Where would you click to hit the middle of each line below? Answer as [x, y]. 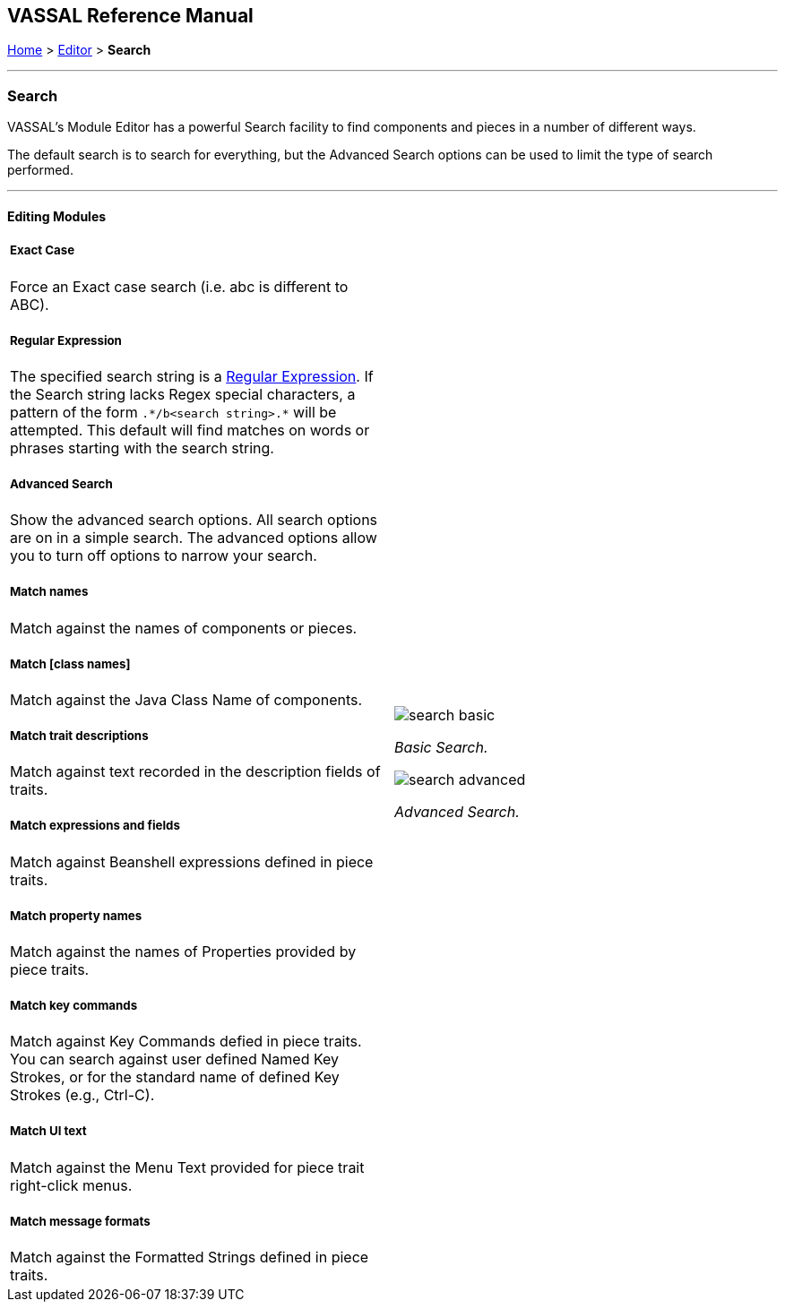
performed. [40, 170]
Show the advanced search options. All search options [194, 520]
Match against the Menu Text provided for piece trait [187, 1167]
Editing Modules [57, 216]
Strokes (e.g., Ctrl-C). [82, 1095]
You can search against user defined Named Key [175, 1059]
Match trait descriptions [79, 736]
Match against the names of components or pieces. [184, 628]
